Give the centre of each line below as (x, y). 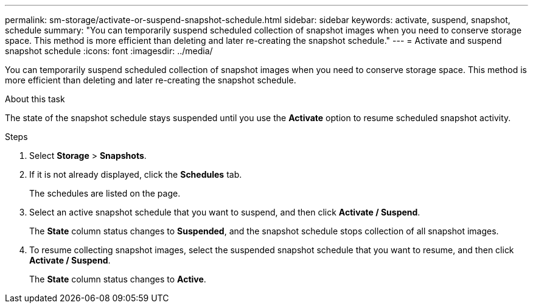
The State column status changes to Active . (118, 279)
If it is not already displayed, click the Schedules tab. (136, 174)
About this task (35, 99)
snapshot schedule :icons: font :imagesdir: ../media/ (109, 51)
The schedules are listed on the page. (105, 193)
